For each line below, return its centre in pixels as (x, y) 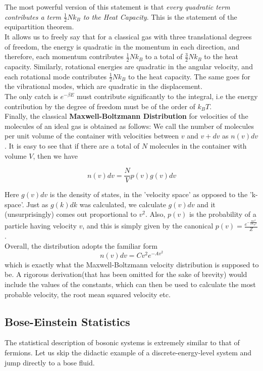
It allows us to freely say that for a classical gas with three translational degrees (128, 37)
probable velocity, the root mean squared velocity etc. (88, 294)
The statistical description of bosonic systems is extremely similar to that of (122, 342)
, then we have (56, 155)
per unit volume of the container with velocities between (92, 136)
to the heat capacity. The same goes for (189, 76)
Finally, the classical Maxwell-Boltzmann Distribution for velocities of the (126, 116)
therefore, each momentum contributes (64, 56)
